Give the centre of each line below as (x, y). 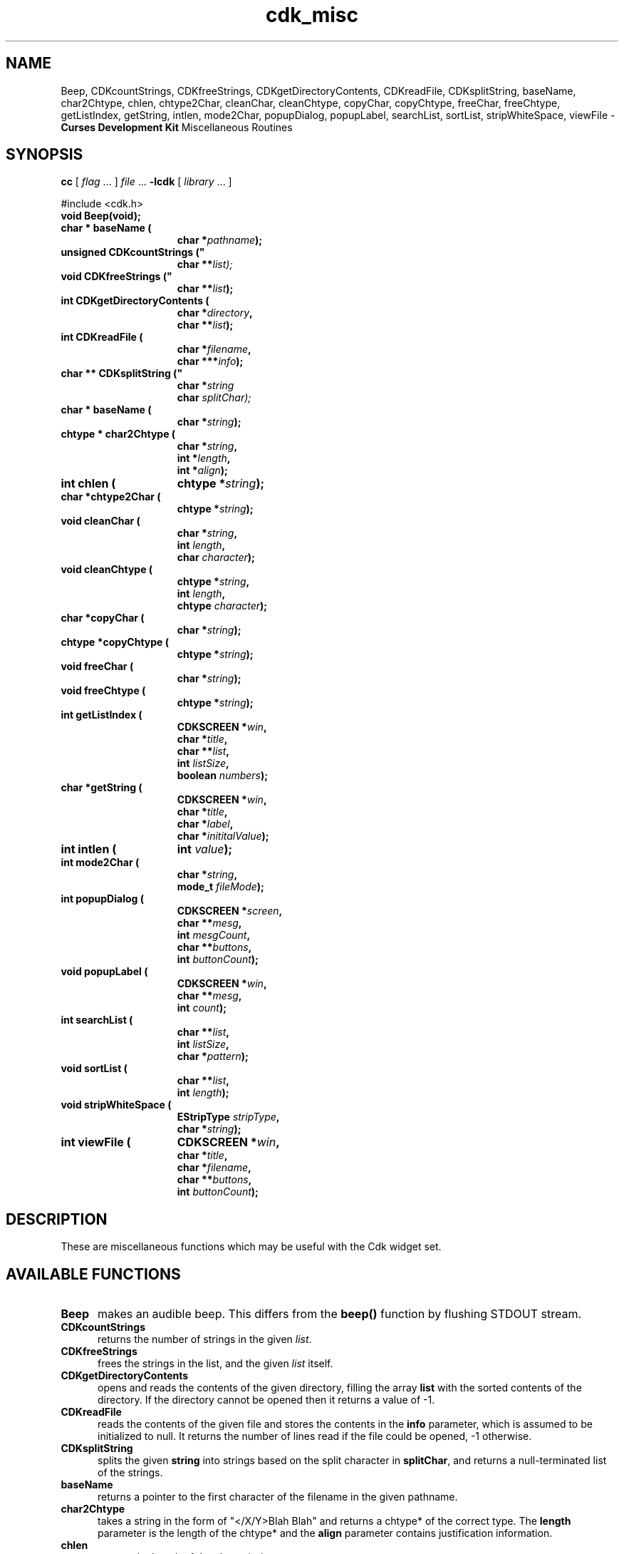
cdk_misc (312, 15)
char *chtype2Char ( (111, 497)
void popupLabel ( (104, 972)
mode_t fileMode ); (220, 887)
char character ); (216, 557)
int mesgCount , (214, 935)
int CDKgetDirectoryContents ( (135, 301)
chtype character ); (222, 606)
